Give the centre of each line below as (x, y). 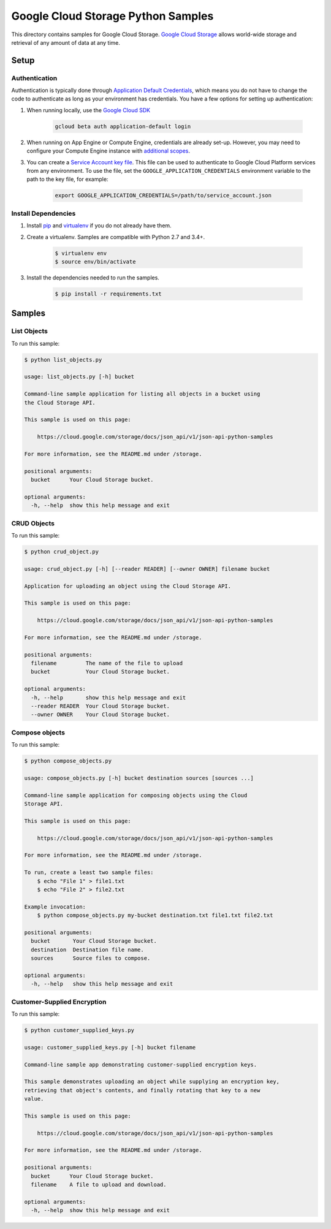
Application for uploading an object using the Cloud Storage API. (128, 586)
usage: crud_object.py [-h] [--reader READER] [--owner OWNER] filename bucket (147, 569)
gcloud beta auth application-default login (123, 126)
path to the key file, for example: (67, 179)
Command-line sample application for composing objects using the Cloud (136, 795)
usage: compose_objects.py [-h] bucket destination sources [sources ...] (139, 778)
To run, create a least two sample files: (89, 873)
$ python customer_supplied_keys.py (79, 1030)
